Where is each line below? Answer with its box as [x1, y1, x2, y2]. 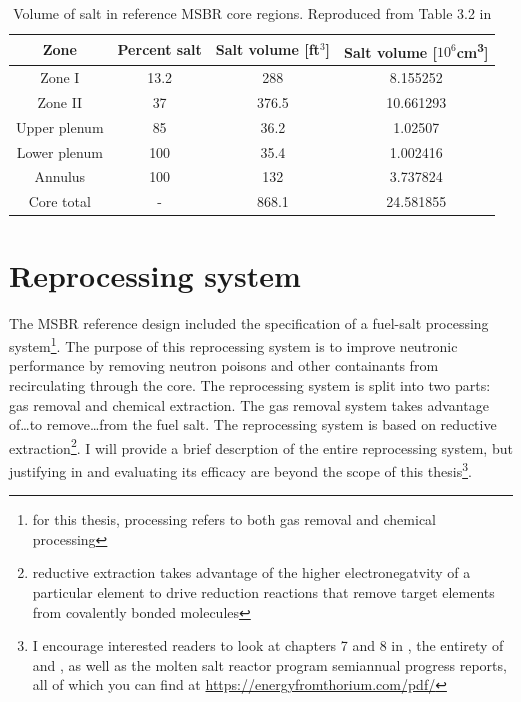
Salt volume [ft [215, 39, 320, 60]
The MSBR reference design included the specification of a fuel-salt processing [9, 312, 489, 333]
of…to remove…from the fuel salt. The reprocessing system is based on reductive [9, 414, 497, 435]
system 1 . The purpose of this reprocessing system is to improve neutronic [9, 333, 458, 356]
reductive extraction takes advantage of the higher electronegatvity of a [32, 562, 471, 583]
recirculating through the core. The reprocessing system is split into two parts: [9, 374, 491, 395]
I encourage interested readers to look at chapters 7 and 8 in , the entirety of [32, 635, 504, 656]
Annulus [34, 166, 86, 187]
